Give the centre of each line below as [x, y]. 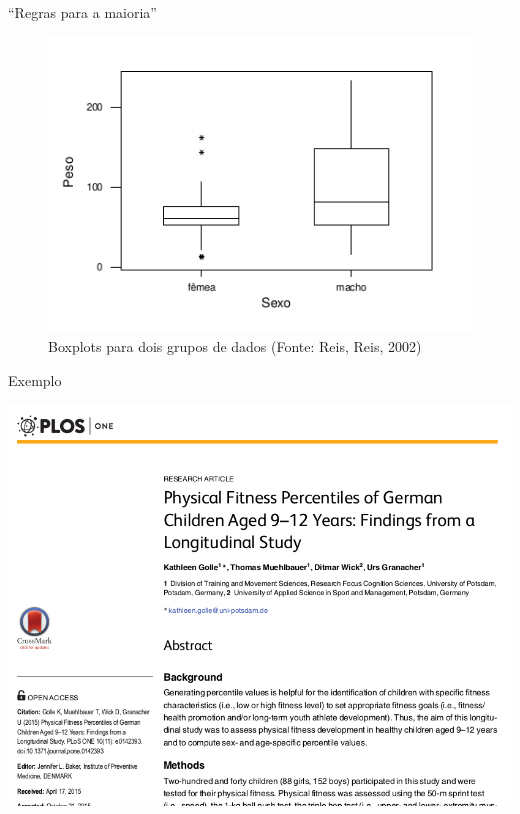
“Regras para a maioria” [82, 12]
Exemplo [35, 379]
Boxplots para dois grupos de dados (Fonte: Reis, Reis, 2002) [235, 346]
